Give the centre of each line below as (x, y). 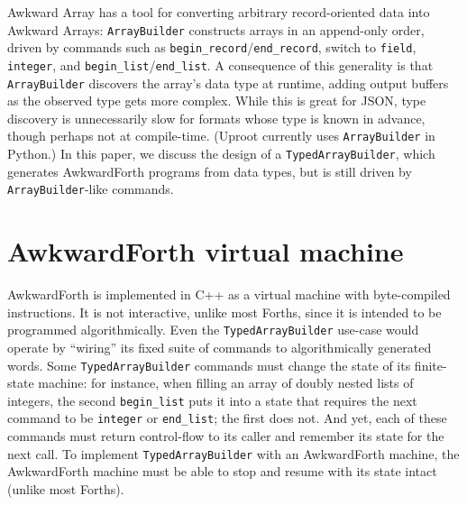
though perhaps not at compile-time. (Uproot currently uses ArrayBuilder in (221, 136)
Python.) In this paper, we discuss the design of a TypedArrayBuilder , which (221, 154)
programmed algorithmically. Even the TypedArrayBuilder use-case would (213, 330)
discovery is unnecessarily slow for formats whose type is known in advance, (216, 118)
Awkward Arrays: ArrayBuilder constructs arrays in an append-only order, (216, 29)
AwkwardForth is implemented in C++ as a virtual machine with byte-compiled (229, 294)
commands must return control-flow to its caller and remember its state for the (226, 436)
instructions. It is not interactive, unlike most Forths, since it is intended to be (224, 312)
